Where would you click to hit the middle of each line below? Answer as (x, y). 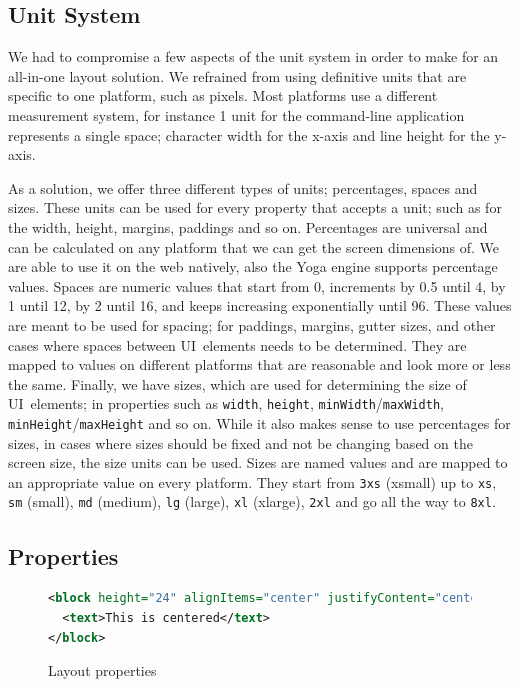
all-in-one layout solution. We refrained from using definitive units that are (237, 75)
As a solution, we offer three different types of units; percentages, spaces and (243, 187)
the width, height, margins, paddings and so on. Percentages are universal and (248, 226)
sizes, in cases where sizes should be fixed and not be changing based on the (240, 442)
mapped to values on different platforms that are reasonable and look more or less (259, 364)
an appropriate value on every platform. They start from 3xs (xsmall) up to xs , (252, 481)
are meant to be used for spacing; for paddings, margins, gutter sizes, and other (252, 324)
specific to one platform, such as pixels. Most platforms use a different (223, 95)
